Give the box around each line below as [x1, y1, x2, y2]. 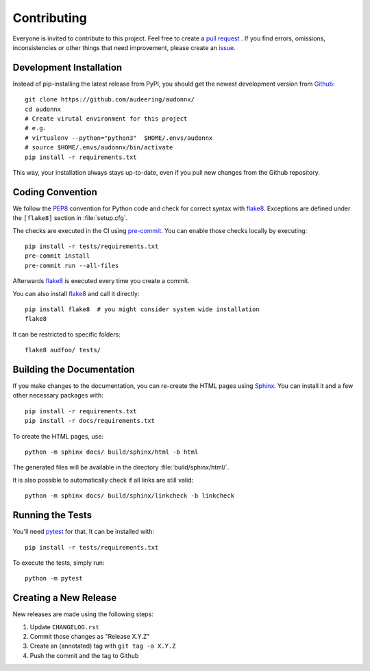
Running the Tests [12, 509, 92, 521]
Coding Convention [12, 186, 97, 198]
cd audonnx [25, 105, 62, 113]
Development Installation [12, 62, 123, 73]
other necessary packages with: [12, 391, 104, 400]
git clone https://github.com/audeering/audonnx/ [25, 96, 195, 103]
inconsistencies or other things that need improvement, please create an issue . [12, 43, 236, 51]
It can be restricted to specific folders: [12, 330, 121, 339]
